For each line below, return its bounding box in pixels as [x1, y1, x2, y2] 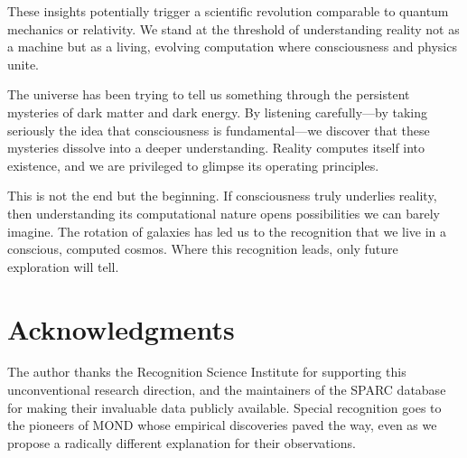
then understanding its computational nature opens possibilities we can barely [7, 203, 440, 222]
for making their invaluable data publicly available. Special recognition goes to [7, 397, 442, 416]
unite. [7, 54, 40, 73]
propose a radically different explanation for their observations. [7, 433, 356, 452]
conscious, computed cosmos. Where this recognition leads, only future [7, 239, 398, 258]
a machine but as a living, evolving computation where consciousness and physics [7, 37, 457, 56]
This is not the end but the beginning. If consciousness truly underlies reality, [7, 186, 437, 205]
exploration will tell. [7, 257, 119, 276]
